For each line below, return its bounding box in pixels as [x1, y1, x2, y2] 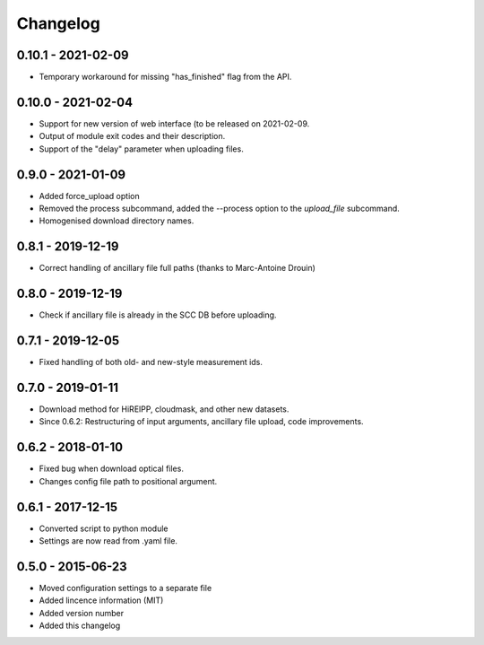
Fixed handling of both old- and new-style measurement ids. [39, 357, 264, 368]
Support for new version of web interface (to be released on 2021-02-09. [39, 118, 310, 129]
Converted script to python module [39, 523, 169, 534]
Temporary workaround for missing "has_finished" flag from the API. [39, 72, 292, 83]
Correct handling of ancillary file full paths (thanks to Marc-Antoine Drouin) [39, 263, 315, 274]
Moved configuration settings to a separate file [39, 582, 212, 593]
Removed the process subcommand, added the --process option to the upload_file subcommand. [39, 203, 401, 214]
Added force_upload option [39, 190, 140, 201]
